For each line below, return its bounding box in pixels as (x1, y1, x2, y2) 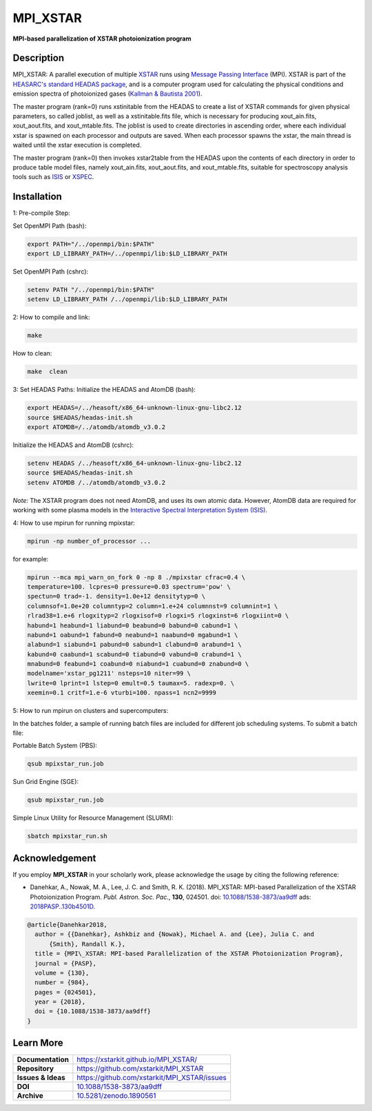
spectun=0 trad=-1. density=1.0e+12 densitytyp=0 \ (27, 592, 206, 601)
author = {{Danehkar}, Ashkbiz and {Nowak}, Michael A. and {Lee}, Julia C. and (34, 931, 315, 938)
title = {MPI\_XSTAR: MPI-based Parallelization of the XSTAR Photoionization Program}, (34, 950, 344, 957)
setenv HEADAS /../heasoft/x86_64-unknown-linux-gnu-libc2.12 (27, 459, 242, 468)
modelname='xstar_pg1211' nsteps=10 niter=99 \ (27, 669, 191, 678)
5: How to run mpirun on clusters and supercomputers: (12, 707, 169, 715)
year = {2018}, (34, 998, 86, 1006)
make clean (27, 368, 68, 375)
